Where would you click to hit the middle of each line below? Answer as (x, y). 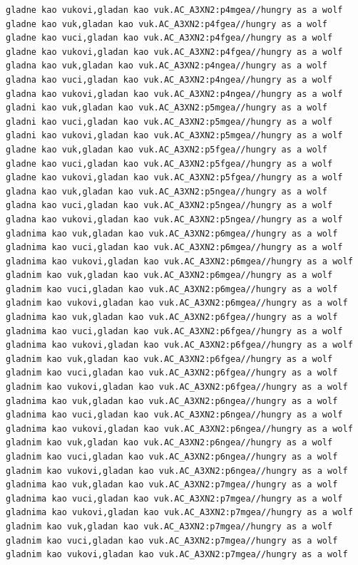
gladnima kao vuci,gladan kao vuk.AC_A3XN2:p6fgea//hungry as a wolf (174, 331)
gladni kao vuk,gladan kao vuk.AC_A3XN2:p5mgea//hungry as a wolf (167, 108)
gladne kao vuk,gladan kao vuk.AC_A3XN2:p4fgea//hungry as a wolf (167, 24)
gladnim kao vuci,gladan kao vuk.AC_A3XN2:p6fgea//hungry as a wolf (172, 373)
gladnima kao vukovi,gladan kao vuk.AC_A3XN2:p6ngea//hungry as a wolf (179, 429)
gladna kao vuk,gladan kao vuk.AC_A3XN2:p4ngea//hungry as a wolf (167, 66)
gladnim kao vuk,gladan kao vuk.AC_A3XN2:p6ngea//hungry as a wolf (169, 443)
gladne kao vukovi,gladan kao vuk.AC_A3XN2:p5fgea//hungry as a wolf (174, 178)
